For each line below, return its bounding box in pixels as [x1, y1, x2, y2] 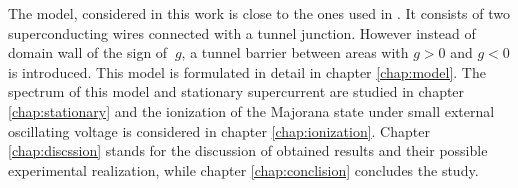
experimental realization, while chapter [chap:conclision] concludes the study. [8, 159, 479, 180]
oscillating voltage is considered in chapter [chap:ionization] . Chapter [8, 120, 430, 141]
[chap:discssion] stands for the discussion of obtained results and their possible [8, 140, 488, 161]
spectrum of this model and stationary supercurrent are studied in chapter [8, 81, 465, 102]
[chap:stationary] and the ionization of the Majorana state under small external [8, 100, 495, 121]
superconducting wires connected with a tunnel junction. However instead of [8, 22, 476, 43]
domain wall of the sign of [8, 42, 168, 63]
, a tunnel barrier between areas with [181, 42, 409, 63]
